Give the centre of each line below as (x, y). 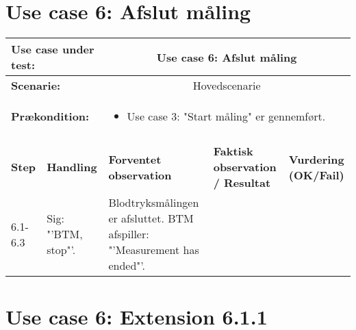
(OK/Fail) (316, 175)
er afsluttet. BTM (151, 218)
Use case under (53, 49)
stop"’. (61, 250)
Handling (72, 167)
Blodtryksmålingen (154, 203)
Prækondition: (50, 116)
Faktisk (233, 151)
